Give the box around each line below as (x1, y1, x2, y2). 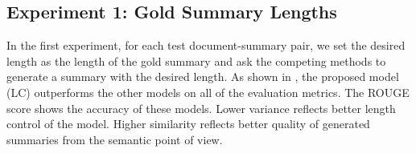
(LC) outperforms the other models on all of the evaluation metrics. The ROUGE (6, 83, 410, 100)
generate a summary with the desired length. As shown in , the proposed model (6, 68, 399, 85)
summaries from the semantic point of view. (6, 131, 223, 147)
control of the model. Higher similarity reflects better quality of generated (6, 115, 370, 132)
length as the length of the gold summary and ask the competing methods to (6, 52, 386, 69)
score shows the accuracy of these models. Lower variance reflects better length (6, 99, 396, 116)
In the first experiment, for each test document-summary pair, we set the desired (6, 37, 406, 54)
